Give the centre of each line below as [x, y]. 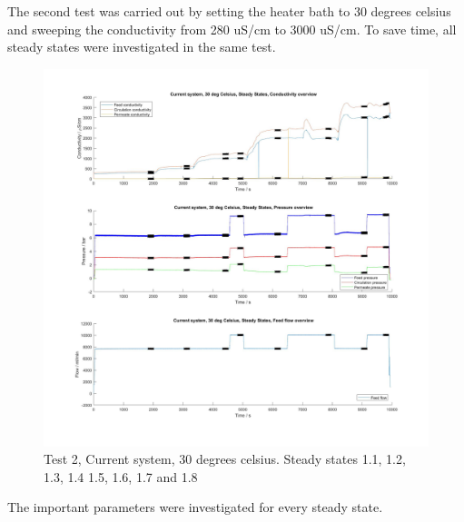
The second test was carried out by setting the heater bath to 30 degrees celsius [229, 11]
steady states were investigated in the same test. [142, 47]
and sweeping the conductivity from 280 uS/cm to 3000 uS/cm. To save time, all [232, 29]
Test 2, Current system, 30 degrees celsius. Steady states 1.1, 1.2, [225, 459]
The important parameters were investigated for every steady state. [195, 507]
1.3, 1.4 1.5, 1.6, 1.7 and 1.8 [121, 476]
